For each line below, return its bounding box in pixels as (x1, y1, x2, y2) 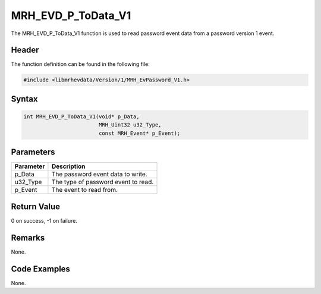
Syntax (11, 94, 38, 104)
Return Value (11, 201, 61, 211)
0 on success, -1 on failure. (11, 217, 77, 224)
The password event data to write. (51, 170, 148, 178)
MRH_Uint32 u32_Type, (98, 122, 162, 128)
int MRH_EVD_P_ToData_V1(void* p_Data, (23, 113, 140, 120)
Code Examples (11, 264, 71, 274)
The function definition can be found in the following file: (11, 61, 150, 68)
